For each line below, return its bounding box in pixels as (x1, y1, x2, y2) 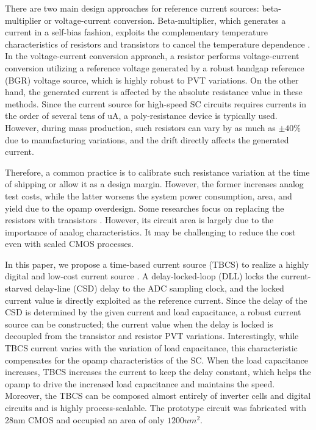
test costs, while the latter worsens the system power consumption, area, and (5, 189, 292, 202)
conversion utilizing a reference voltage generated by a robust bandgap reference (5, 61, 304, 74)
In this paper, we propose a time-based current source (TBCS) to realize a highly (5, 257, 309, 270)
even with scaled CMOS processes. (5, 237, 134, 250)
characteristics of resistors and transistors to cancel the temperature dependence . (5, 37, 311, 50)
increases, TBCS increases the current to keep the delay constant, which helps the (5, 365, 311, 378)
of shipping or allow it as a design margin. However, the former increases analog (5, 177, 304, 190)
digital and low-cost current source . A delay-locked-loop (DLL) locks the (5, 270, 279, 282)
